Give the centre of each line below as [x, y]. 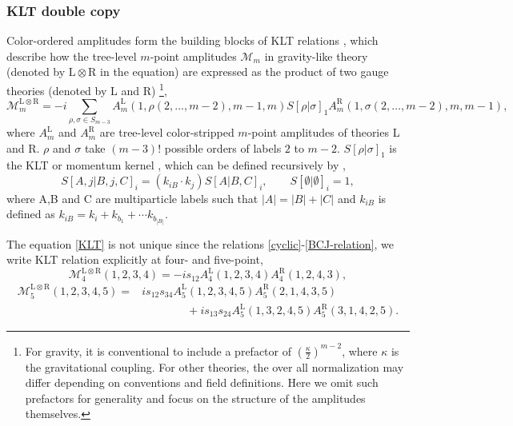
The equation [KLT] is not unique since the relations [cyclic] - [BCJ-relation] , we [200, 243]
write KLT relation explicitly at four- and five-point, [135, 259]
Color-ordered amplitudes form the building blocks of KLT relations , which [192, 40]
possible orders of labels [223, 147]
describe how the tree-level [72, 56]
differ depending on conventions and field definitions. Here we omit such [202, 382]
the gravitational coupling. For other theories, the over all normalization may [214, 366]
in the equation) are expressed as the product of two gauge [244, 72]
